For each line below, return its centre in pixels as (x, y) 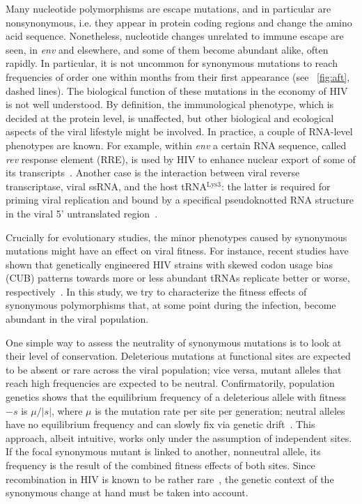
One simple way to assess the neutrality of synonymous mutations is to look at (174, 342)
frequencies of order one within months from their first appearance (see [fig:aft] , (178, 76)
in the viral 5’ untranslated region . (82, 213)
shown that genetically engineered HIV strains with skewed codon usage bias (169, 264)
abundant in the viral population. (77, 319)
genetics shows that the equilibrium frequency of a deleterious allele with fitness (176, 397)
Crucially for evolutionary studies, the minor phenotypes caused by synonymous (176, 237)
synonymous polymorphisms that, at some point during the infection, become (171, 305)
